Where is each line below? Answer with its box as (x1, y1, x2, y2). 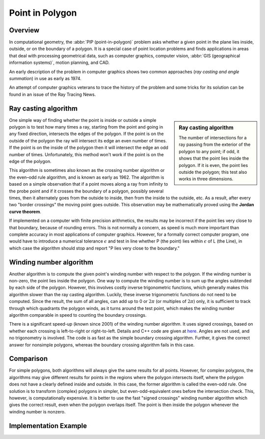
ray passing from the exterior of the (179, 141, 251, 147)
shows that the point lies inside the (179, 155, 249, 162)
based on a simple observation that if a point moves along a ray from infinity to (9, 181, 168, 187)
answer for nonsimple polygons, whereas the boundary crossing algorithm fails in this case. (9, 342, 195, 348)
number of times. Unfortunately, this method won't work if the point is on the (9, 151, 164, 157)
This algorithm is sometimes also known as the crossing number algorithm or (9, 167, 165, 173)
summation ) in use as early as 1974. (9, 76, 81, 82)
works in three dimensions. (179, 176, 234, 182)
